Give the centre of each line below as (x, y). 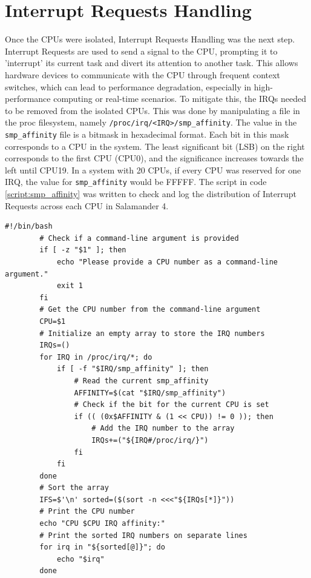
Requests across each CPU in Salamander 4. (87, 205)
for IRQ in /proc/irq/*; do (96, 357)
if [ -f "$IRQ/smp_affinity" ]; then (133, 369)
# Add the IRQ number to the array (163, 428)
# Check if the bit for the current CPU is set (172, 405)
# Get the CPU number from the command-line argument (150, 310)
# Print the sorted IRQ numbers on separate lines (143, 535)
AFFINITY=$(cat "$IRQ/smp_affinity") (150, 393)
